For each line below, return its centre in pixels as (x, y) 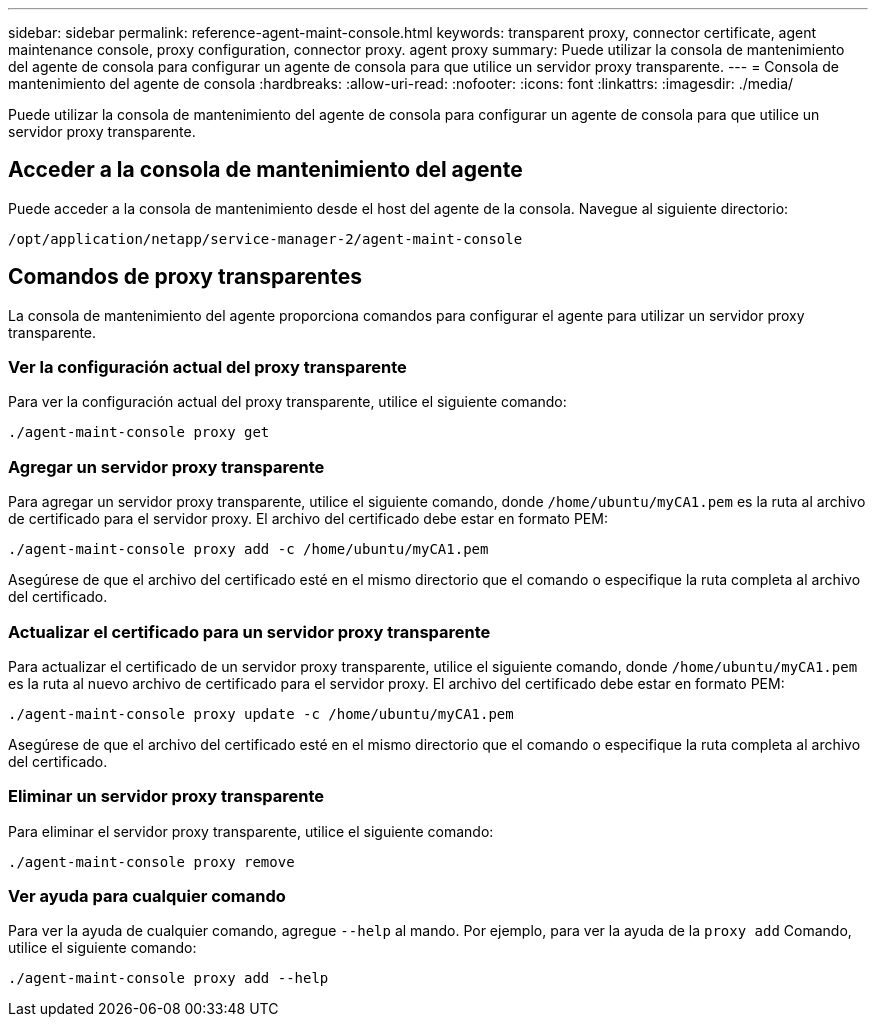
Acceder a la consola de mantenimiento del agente (265, 170)
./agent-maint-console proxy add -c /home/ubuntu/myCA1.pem (248, 549)
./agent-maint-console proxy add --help (168, 978)
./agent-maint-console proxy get (139, 432)
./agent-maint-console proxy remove (151, 861)
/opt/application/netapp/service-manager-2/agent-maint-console (265, 238)
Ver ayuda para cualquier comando (147, 896)
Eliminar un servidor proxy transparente (166, 796)
